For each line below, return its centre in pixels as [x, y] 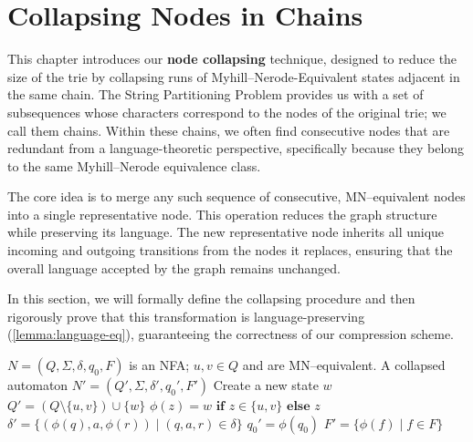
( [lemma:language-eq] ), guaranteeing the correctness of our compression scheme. [231, 334]
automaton [38, 385]
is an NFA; [159, 365]
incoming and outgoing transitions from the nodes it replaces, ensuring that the [230, 250]
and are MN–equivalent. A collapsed [344, 365]
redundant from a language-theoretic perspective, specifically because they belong [236, 148]
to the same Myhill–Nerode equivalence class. [134, 165]
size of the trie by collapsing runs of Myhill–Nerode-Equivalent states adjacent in [234, 76]
